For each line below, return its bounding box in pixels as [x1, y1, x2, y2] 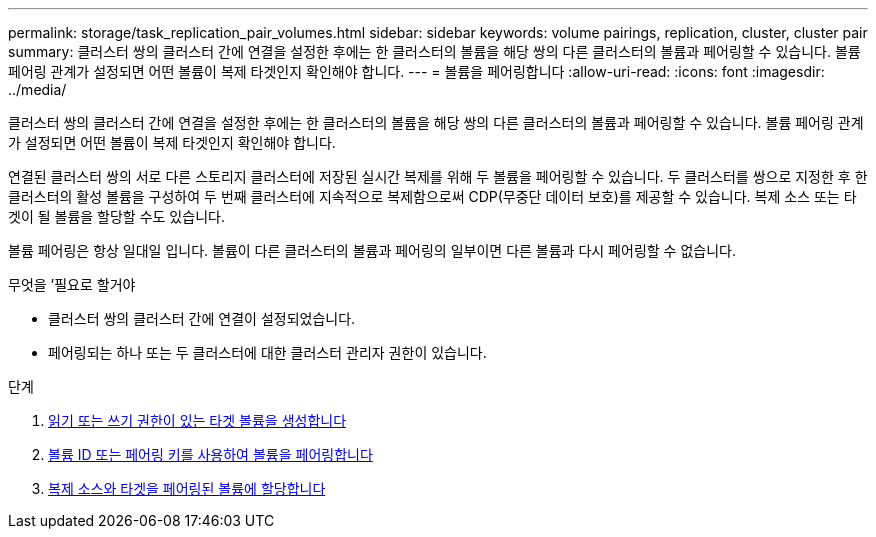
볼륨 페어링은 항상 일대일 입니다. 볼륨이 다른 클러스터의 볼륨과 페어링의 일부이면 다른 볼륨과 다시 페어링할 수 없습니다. [8, 242, 736, 259]
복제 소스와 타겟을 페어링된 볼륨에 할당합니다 [48, 480, 326, 497]
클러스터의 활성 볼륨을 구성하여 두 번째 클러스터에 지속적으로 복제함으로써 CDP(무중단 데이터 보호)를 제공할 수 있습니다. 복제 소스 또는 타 [8, 188, 857, 205]
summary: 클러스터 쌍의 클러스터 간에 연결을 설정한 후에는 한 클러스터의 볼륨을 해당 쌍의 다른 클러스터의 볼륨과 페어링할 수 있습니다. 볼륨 [8, 43, 861, 60]
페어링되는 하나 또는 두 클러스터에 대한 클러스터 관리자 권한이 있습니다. [48, 344, 487, 361]
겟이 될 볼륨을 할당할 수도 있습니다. [8, 208, 225, 225]
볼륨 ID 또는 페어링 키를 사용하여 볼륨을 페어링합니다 [48, 446, 373, 463]
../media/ [8, 81, 67, 98]
